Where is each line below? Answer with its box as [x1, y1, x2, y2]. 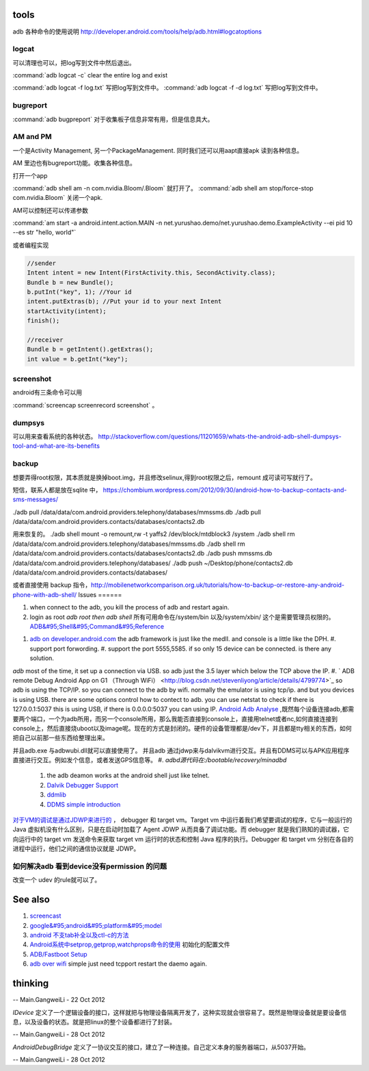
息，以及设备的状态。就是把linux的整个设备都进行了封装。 [12, 1018, 176, 1026]
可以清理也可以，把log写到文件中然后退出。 [12, 58, 136, 66]
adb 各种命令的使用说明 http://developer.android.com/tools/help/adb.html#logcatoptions [12, 27, 262, 36]
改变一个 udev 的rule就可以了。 [12, 876, 101, 884]
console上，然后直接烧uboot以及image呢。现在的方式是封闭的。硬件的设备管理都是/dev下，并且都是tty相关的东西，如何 [12, 724, 352, 732]
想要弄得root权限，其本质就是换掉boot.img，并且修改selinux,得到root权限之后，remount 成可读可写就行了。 [12, 473, 317, 481]
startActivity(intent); [27, 307, 107, 315]
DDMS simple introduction [46, 800, 121, 808]
